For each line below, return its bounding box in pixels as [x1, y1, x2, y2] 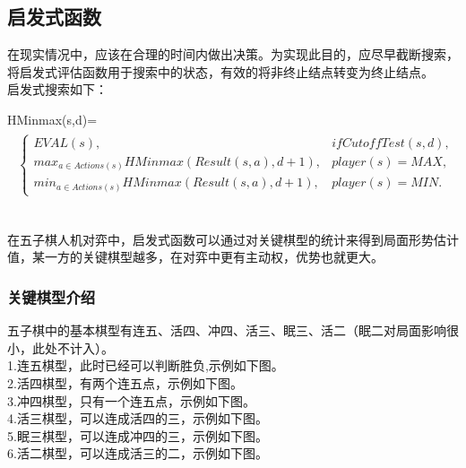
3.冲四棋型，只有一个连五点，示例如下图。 [7, 391, 255, 410]
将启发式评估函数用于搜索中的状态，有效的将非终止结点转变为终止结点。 [7, 62, 434, 81]
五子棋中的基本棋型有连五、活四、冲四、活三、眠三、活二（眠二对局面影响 [7, 321, 446, 340]
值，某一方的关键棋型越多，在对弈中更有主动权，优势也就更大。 [7, 247, 384, 266]
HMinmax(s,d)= [7, 109, 98, 128]
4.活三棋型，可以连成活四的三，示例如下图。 [7, 409, 268, 428]
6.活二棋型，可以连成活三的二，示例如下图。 [7, 444, 268, 463]
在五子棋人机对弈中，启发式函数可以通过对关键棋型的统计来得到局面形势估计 [7, 230, 459, 248]
